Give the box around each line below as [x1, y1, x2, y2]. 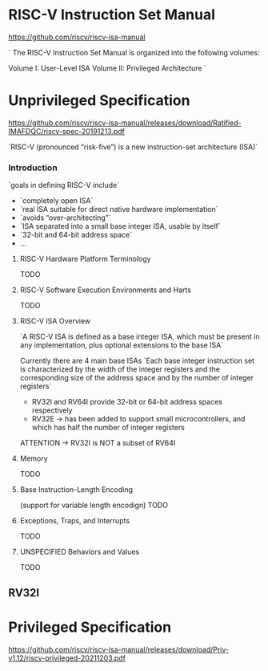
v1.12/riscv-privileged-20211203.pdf [8, 653, 126, 663]
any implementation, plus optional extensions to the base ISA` [19, 340, 224, 350]
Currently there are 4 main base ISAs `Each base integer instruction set [19, 356, 254, 366]
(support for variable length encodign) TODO [19, 500, 168, 510]
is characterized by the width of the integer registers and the [19, 364, 220, 374]
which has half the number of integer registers [31, 423, 186, 433]
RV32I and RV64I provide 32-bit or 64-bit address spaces [31, 397, 222, 407]
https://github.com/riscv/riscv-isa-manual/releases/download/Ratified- [8, 118, 242, 128]
